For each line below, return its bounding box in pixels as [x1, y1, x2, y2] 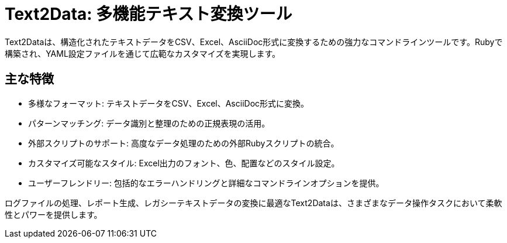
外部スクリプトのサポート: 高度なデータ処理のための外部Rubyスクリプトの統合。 [28, 138, 339, 148]
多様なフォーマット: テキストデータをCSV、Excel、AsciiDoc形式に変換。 [28, 98, 309, 108]
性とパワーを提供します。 [5, 209, 102, 220]
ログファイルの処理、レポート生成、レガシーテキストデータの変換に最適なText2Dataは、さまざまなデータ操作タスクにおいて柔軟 [5, 197, 502, 208]
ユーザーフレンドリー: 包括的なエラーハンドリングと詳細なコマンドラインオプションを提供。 [28, 177, 384, 188]
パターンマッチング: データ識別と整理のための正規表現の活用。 [28, 118, 270, 128]
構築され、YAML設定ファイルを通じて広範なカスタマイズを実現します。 [5, 48, 281, 59]
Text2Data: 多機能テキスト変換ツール [5, 4, 292, 24]
